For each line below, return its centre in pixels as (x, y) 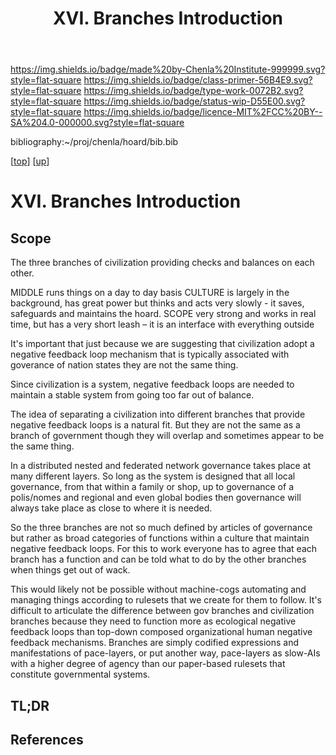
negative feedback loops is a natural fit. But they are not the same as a (155, 425)
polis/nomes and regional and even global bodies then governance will (156, 498)
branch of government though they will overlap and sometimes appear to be (167, 436)
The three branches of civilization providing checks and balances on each (162, 263)
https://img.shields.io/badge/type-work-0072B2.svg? (193, 91)
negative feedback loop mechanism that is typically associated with (150, 354)
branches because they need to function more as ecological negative (153, 621)
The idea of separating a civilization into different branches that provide (158, 414)
